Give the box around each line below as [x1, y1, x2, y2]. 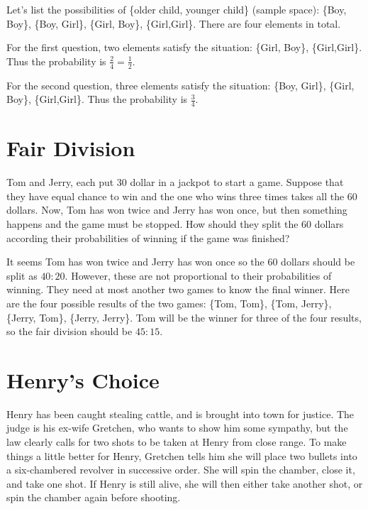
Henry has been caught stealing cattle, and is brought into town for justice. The [6, 406, 355, 421]
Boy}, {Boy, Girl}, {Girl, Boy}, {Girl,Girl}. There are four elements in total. [6, 16, 341, 31]
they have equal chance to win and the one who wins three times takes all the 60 [6, 188, 357, 203]
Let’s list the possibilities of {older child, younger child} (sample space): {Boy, [6, 2, 347, 16]
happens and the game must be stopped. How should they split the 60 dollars [6, 216, 344, 231]
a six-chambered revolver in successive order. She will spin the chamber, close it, [6, 462, 355, 477]
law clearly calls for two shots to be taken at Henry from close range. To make [6, 434, 347, 449]
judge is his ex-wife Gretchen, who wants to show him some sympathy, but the [6, 420, 348, 435]
